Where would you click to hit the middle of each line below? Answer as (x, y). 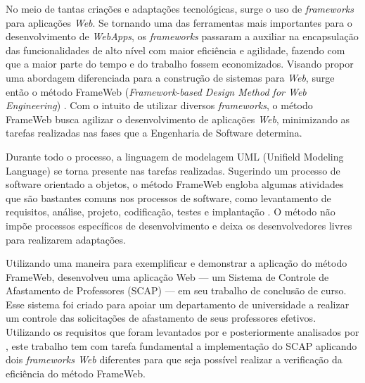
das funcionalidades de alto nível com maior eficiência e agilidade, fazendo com (175, 50)
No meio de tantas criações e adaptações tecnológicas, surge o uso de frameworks (180, 8)
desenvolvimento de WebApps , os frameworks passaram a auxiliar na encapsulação (182, 36)
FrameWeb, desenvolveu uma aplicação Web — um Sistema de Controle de (167, 276)
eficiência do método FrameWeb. (76, 373)
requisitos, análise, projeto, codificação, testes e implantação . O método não (171, 212)
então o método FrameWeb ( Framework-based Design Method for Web (156, 91)
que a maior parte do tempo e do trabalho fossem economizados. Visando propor (180, 64)
